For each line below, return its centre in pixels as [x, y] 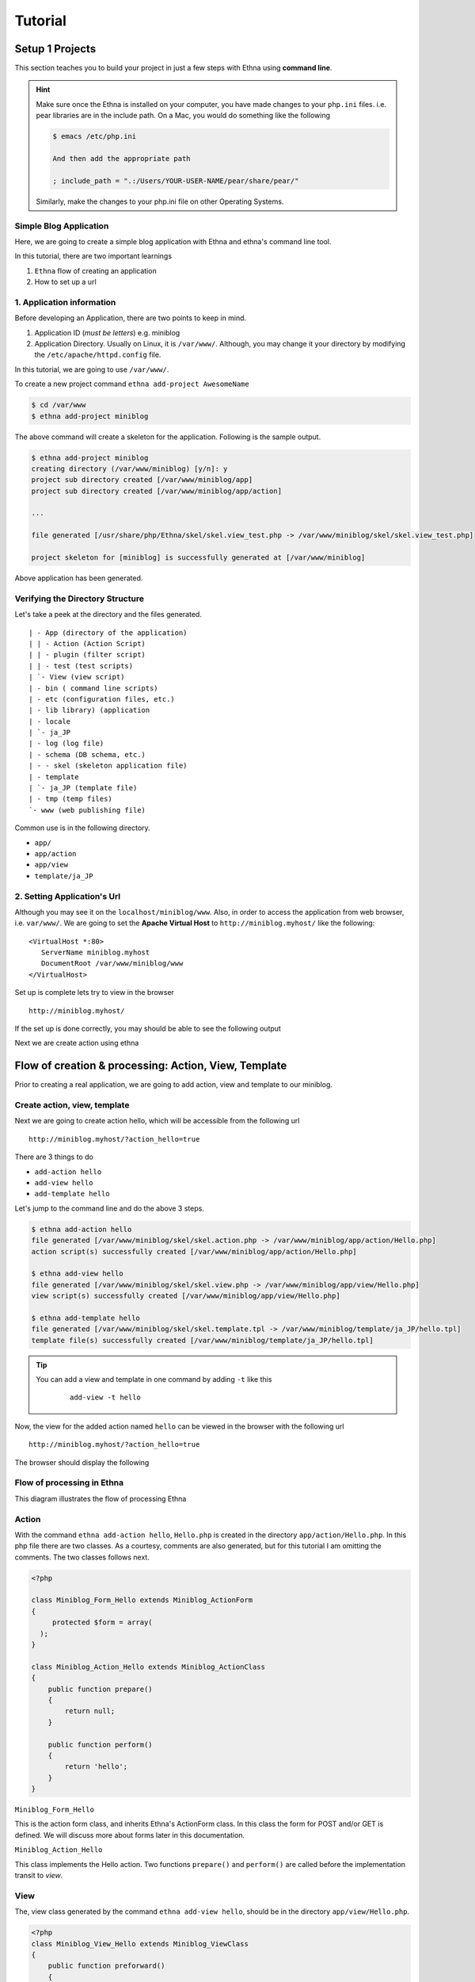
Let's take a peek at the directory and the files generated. [108, 614]
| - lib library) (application [89, 710]
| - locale [50, 721]
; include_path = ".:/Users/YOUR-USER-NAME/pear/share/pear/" [176, 181]
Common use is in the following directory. [82, 828]
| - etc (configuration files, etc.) [102, 699]
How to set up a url [65, 282]
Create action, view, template [72, 1105]
